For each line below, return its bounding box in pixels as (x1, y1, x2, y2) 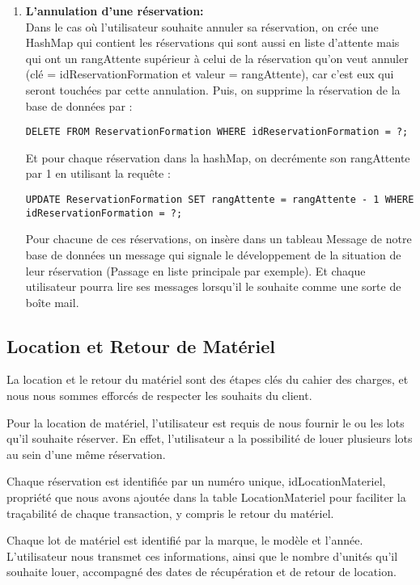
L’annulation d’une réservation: (25, 2, 204, 19)
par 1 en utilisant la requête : (25, 165, 171, 182)
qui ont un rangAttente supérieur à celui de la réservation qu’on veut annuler (25, 49, 409, 66)
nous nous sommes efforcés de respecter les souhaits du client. (6, 387, 312, 404)
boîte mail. (25, 293, 79, 310)
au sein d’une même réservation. (6, 445, 166, 462)
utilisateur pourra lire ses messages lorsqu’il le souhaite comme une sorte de (25, 278, 401, 295)
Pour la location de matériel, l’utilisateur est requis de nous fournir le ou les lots (6, 414, 405, 431)
